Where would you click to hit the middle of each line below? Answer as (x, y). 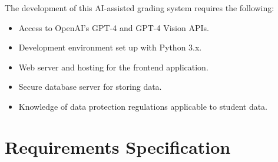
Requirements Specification (118, 146)
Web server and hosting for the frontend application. (113, 67)
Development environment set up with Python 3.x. (110, 47)
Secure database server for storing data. (90, 87)
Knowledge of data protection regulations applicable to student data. (143, 106)
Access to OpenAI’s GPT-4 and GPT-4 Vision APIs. (114, 27)
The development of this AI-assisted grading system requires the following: (140, 8)
